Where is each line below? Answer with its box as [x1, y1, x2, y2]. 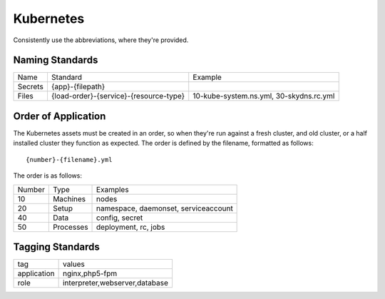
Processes [52, 222, 88, 232]
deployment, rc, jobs [96, 222, 165, 232]
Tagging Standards [13, 240, 100, 253]
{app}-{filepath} [51, 82, 106, 92]
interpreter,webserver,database [62, 278, 169, 288]
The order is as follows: [13, 171, 82, 180]
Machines [52, 193, 86, 203]
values [62, 259, 85, 269]
